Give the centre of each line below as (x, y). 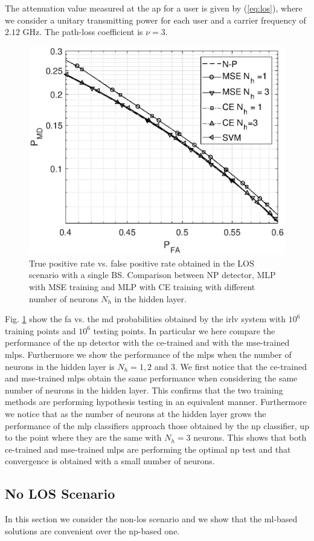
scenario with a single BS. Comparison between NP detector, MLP (152, 275)
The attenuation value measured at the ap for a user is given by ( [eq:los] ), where (154, 8)
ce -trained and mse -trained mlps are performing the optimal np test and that (148, 449)
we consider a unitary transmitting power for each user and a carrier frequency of (155, 20)
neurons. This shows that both (250, 437)
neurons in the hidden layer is (60, 366)
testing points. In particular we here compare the (184, 330)
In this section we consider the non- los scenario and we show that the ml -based (151, 519)
